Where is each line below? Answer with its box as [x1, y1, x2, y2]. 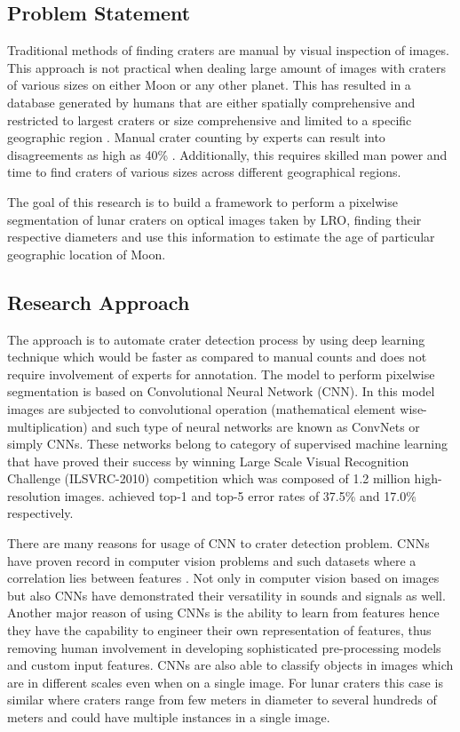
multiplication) [7, 417, 88, 435]
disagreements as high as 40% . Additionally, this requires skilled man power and [7, 145, 448, 163]
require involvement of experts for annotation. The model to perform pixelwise [7, 364, 435, 383]
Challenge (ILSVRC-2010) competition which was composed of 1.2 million [7, 469, 410, 488]
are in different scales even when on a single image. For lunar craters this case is [7, 672, 443, 691]
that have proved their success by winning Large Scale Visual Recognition [7, 451, 409, 470]
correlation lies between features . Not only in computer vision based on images [7, 569, 440, 587]
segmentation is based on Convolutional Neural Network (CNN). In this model [7, 382, 435, 401]
